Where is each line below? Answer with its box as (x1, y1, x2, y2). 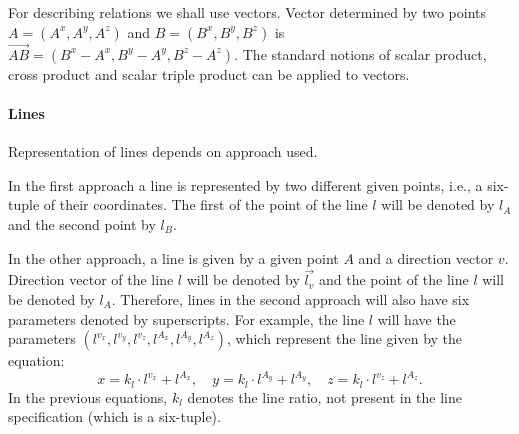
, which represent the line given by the (227, 328, 463, 349)
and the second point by (8, 213, 156, 234)
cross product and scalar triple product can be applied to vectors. (8, 63, 410, 84)
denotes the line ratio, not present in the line (187, 386, 462, 407)
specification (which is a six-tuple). (8, 406, 221, 427)
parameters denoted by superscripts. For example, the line (8, 308, 365, 329)
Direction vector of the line (8, 269, 174, 290)
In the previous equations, (8, 386, 168, 407)
